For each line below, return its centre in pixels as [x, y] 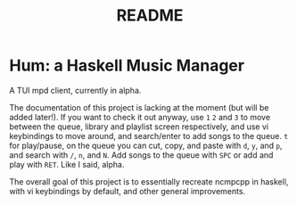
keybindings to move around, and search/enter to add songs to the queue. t [148, 135]
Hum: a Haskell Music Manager [127, 66]
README [150, 16]
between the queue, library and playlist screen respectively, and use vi [139, 127]
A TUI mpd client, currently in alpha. [75, 90]
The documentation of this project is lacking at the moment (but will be [139, 107]
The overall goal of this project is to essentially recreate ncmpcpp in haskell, [149, 181]
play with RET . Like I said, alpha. [67, 164]
